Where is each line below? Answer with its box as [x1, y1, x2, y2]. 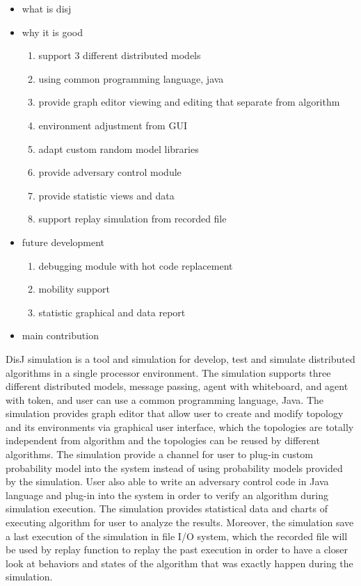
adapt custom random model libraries [38, 141, 199, 156]
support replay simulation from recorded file [38, 211, 227, 226]
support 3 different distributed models [38, 48, 201, 63]
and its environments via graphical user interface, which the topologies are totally [6, 419, 354, 434]
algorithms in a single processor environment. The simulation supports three [6, 365, 331, 380]
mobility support [38, 282, 111, 296]
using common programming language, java [38, 71, 224, 86]
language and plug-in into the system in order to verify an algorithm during [6, 487, 328, 502]
